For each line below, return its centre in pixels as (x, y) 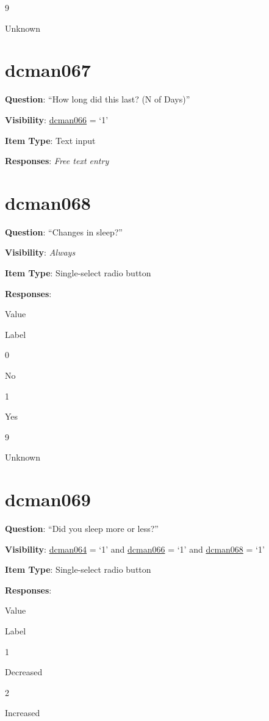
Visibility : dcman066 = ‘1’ (57, 119)
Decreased (24, 672)
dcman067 (48, 70)
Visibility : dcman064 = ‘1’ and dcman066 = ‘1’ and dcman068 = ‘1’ (135, 549)
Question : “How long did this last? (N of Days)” (98, 99)
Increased (23, 713)
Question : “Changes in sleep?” (64, 231)
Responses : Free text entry (57, 161)
